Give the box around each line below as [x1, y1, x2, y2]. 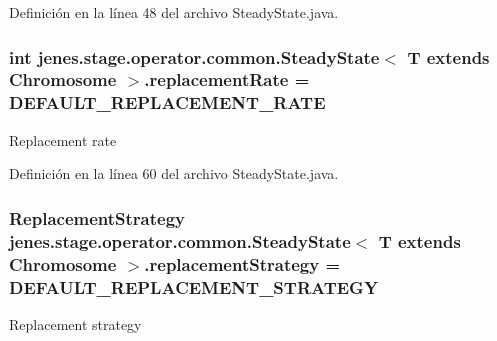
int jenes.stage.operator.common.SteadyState [9, 44, 380, 69]
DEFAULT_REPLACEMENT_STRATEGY [9, 274, 379, 299]
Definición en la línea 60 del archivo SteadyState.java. [9, 163, 339, 184]
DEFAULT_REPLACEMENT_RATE [9, 90, 326, 115]
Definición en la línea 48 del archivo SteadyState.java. [9, 2, 339, 22]
